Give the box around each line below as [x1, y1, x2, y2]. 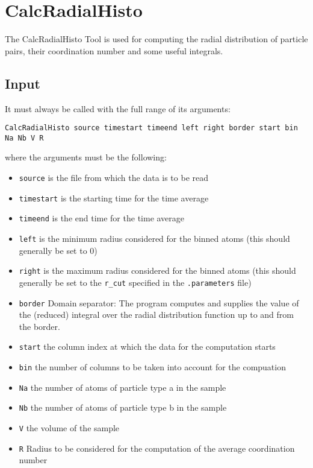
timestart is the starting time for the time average [19, 191, 209, 204]
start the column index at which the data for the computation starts [19, 340, 276, 353]
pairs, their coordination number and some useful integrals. [5, 44, 223, 57]
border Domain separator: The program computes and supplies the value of [19, 296, 299, 309]
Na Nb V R [5, 133, 44, 142]
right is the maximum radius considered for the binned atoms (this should [19, 264, 296, 277]
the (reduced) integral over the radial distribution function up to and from [19, 308, 294, 321]
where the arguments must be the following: [5, 151, 167, 163]
